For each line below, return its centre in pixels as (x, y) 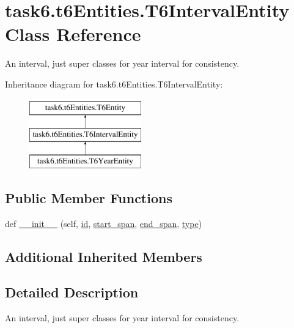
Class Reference (73, 34)
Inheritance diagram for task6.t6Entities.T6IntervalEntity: (114, 84)
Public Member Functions (89, 197)
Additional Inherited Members (104, 256)
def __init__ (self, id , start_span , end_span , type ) (104, 223)
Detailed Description (72, 292)
